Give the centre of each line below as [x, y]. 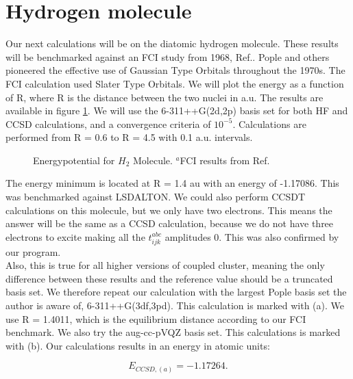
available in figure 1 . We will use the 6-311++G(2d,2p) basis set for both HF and [177, 110]
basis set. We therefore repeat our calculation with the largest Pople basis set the [176, 292]
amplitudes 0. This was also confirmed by [252, 236]
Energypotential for [74, 160]
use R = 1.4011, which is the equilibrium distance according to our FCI [156, 318]
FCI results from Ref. [225, 160]
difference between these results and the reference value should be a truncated [169, 278]
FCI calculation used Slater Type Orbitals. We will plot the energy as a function [175, 83]
